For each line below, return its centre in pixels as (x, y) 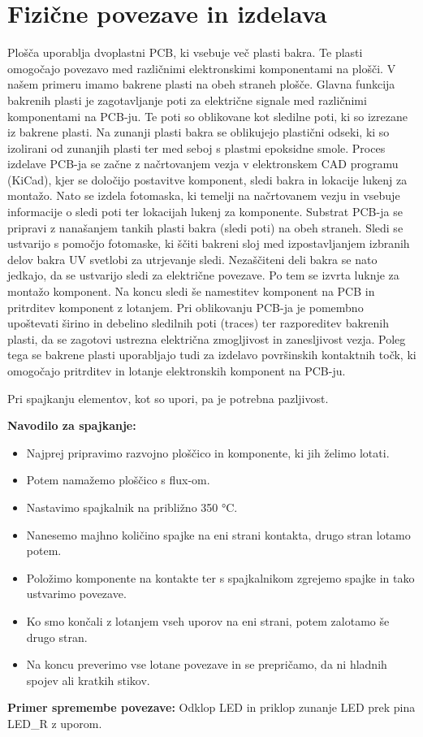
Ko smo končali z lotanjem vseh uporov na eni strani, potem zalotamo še (208, 620)
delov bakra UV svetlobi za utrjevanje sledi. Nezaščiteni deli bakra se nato (192, 259)
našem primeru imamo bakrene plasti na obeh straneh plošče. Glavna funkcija (201, 84)
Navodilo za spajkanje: (72, 425)
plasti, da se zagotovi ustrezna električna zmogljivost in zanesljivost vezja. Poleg (207, 338)
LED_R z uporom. (55, 723)
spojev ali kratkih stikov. (88, 680)
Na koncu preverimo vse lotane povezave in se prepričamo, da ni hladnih (207, 664)
